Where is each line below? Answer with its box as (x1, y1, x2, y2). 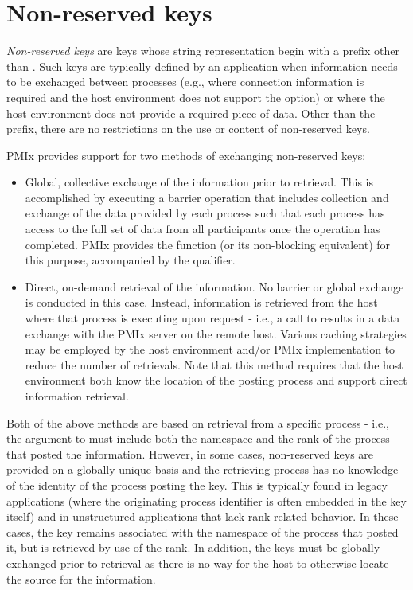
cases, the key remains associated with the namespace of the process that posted (6, 523, 399, 540)
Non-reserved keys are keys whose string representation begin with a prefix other (6, 42, 399, 59)
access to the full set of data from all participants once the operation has (25, 221, 380, 237)
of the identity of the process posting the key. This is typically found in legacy (6, 476, 388, 493)
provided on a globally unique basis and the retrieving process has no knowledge (6, 461, 399, 478)
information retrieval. (25, 388, 129, 404)
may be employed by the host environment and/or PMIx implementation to (25, 341, 395, 358)
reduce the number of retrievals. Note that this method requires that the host (25, 356, 403, 373)
